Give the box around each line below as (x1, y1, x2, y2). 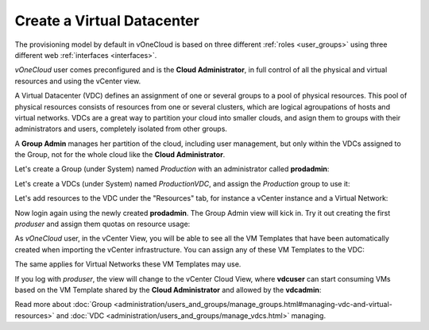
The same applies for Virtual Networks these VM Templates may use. (14, 259, 242, 269)
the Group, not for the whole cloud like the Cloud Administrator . (14, 150, 226, 159)
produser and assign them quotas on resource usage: (14, 219, 191, 229)
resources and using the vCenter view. (14, 76, 141, 86)
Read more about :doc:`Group (14, 300, 113, 309)
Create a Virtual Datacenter (14, 12, 200, 29)
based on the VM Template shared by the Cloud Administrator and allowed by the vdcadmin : (14, 285, 322, 294)
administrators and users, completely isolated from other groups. (14, 124, 228, 134)
